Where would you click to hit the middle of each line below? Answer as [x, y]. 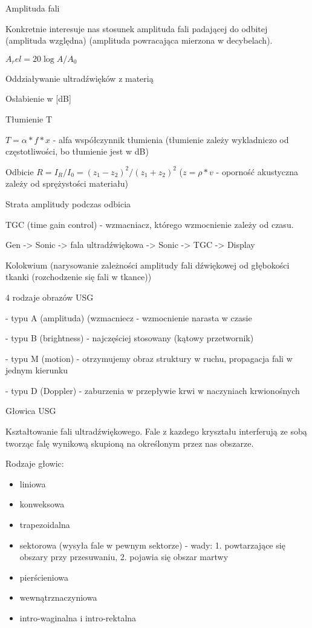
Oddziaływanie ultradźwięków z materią [80, 78]
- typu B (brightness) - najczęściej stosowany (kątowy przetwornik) [130, 338]
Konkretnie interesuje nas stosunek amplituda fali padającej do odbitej [137, 28]
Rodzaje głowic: [35, 463]
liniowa [33, 483]
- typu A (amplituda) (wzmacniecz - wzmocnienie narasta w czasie [129, 317]
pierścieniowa [44, 577]
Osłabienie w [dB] [38, 99]
